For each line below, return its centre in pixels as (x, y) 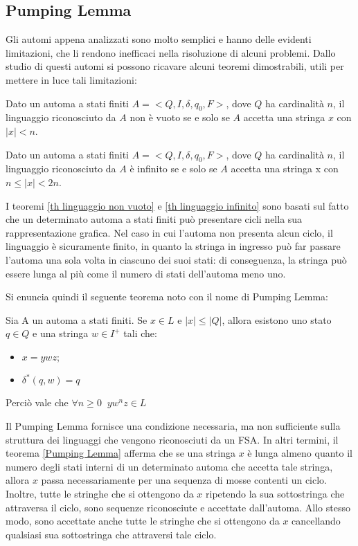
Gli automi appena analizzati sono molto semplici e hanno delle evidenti (159, 39)
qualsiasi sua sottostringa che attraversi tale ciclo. (111, 534)
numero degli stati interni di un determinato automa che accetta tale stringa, (169, 466)
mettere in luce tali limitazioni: (71, 79)
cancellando (316, 521)
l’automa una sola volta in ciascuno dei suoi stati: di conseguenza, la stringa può (176, 259)
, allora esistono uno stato (277, 319)
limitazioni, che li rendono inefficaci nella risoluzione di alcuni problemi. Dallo (171, 52)
